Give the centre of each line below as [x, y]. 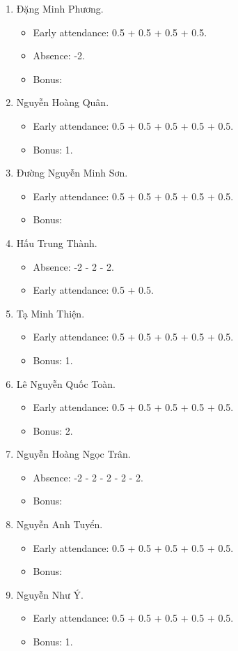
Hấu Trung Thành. [57, 242]
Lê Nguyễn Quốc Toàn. [66, 383]
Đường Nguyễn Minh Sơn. [72, 173]
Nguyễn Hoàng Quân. [63, 102]
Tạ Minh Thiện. [50, 313]
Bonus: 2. [53, 430]
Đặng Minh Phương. [60, 8]
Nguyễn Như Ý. [50, 594]
